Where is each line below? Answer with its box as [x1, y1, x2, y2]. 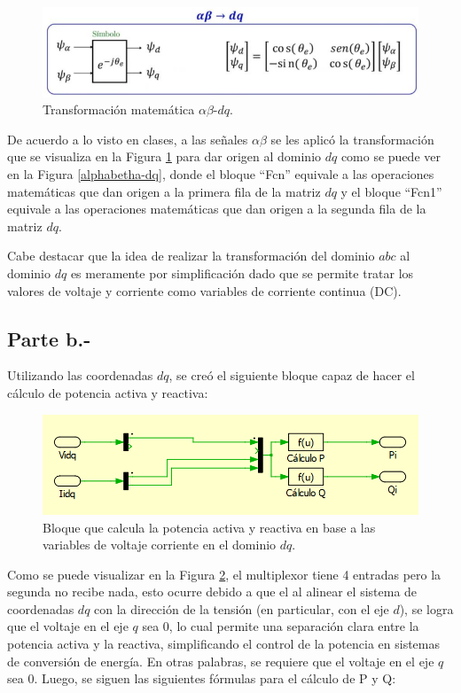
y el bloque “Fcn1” [340, 182, 442, 200]
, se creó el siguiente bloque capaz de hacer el [168, 366, 415, 385]
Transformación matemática [43, 100, 195, 119]
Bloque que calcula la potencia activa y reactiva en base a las [43, 518, 376, 536]
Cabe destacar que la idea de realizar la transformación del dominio [7, 246, 375, 265]
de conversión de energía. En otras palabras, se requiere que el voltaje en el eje [7, 651, 434, 670]
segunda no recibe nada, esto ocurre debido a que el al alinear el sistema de [7, 582, 418, 601]
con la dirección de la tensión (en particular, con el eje [94, 599, 389, 618]
